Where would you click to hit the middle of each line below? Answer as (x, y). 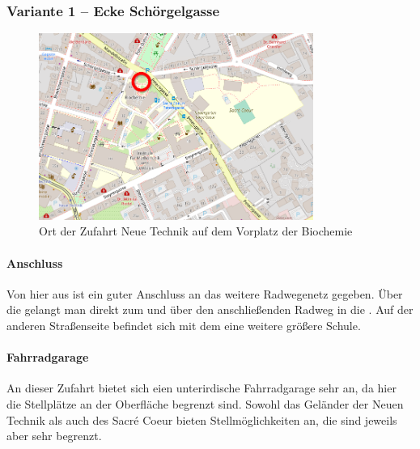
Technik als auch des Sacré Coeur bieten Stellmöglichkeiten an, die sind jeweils (202, 419)
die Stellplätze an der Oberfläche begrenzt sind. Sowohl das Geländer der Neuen (205, 403)
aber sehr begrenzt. (54, 436)
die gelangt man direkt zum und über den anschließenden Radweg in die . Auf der (210, 309)
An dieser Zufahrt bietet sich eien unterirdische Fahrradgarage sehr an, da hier (202, 388)
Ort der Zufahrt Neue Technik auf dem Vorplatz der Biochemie (196, 231)
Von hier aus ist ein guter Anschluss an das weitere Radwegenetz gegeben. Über (205, 293)
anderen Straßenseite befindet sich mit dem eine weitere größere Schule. (184, 325)
